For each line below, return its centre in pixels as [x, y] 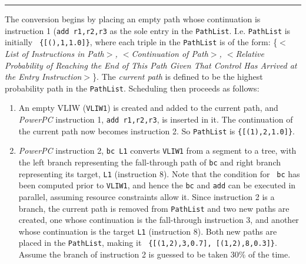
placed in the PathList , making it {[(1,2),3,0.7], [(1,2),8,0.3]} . [148, 243]
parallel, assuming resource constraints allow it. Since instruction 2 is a [147, 196]
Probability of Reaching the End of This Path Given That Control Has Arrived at [151, 65]
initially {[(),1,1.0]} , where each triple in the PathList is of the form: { [141, 42]
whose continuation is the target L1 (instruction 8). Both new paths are [148, 231]
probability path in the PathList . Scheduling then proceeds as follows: [132, 88]
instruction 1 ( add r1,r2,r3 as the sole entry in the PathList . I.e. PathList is [148, 30]
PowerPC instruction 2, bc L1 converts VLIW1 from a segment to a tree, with [157, 150]
